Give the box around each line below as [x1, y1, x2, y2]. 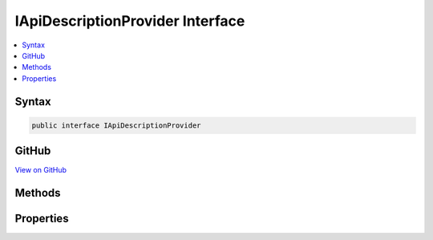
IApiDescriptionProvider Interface [14, 12, 245, 30]
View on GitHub [14, 165, 67, 175]
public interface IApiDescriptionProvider [31, 120, 201, 130]
